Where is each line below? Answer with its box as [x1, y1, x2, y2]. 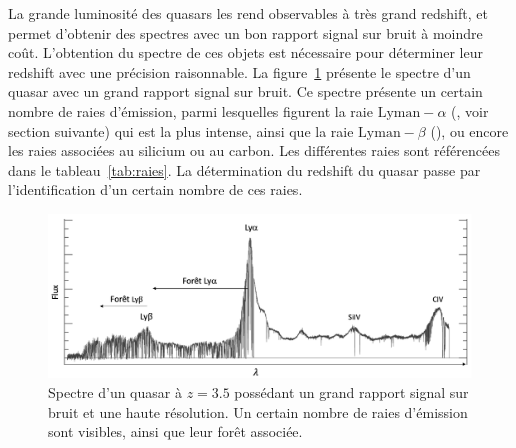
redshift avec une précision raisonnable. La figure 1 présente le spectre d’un [8, 61, 471, 82]
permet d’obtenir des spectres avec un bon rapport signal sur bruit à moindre [8, 22, 483, 43]
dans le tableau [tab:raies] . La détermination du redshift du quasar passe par [8, 159, 481, 180]
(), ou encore [430, 120, 509, 141]
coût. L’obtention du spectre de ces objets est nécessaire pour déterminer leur [8, 42, 483, 63]
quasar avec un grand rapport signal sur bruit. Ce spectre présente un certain [8, 81, 483, 102]
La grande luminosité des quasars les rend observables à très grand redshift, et [8, 3, 488, 23]
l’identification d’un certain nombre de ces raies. [8, 179, 303, 200]
